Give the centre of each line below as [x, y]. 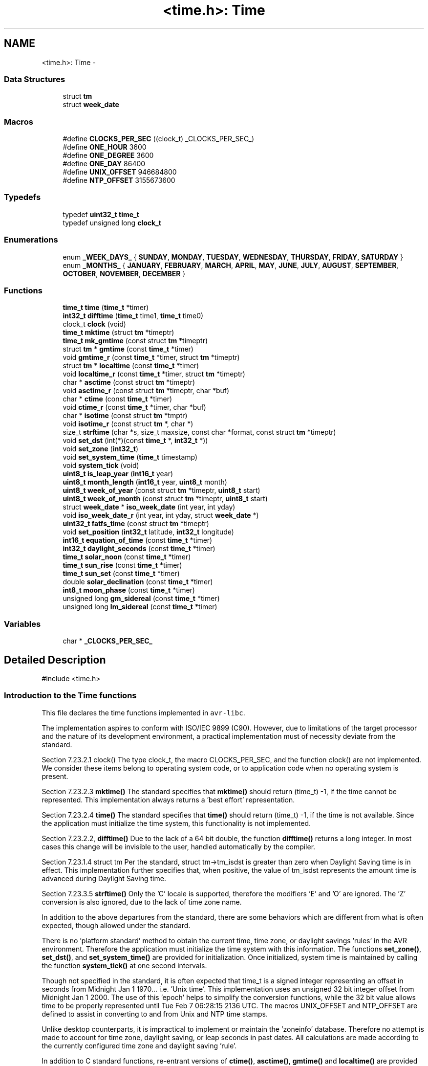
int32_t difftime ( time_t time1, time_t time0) [133, 316]
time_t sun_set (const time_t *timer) [121, 574]
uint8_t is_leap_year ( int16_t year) [118, 474]
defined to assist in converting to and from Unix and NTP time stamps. [155, 1014]
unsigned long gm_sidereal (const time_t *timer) [141, 599]
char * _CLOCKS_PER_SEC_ [107, 641]
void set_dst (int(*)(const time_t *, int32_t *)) [135, 441]
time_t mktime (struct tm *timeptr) [118, 333]
